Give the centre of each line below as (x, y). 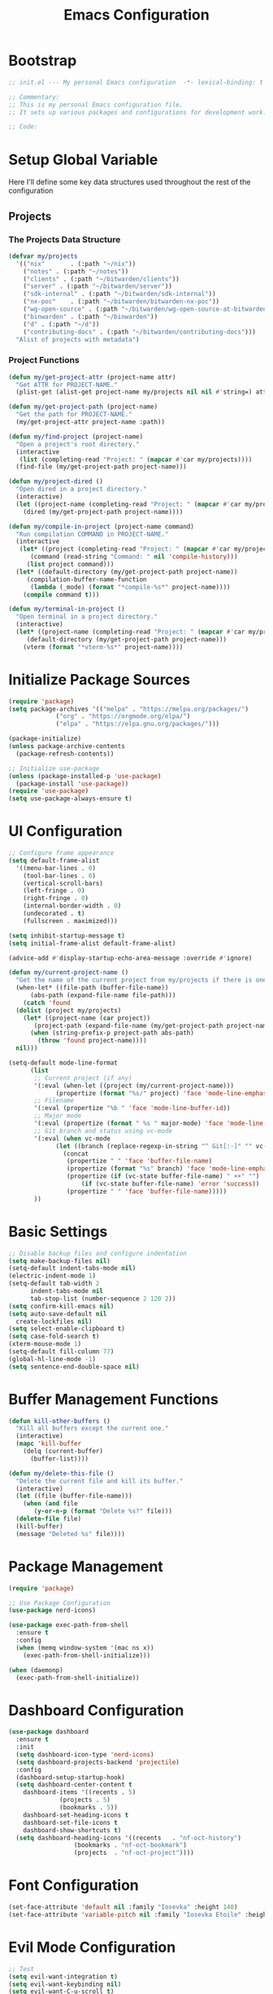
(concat (76, 1154)
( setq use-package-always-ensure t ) (70, 799)
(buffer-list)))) (59, 1458)
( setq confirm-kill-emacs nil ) (61, 1306)
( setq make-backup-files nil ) (60, 1261)
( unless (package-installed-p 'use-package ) (85, 776)
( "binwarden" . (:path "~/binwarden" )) (91, 316)
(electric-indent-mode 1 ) (52, 1276)
